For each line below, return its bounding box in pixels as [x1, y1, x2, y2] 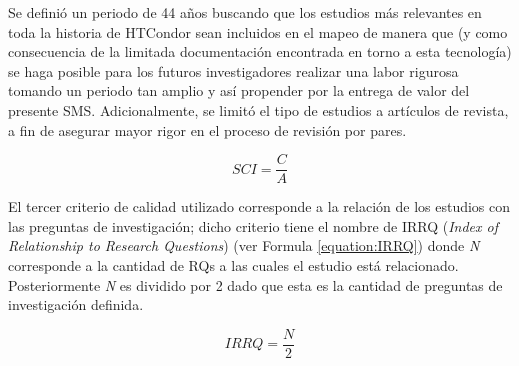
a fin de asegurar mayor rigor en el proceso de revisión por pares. [8, 119, 407, 140]
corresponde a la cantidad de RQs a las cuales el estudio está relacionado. [8, 255, 459, 275]
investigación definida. [8, 294, 144, 315]
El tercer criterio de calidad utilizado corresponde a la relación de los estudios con [8, 196, 511, 217]
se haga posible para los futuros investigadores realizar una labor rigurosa [8, 60, 459, 81]
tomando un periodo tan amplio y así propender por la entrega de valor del [8, 80, 470, 101]
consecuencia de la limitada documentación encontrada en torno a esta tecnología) [8, 41, 512, 62]
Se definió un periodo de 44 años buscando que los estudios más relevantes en [8, 2, 482, 22]
